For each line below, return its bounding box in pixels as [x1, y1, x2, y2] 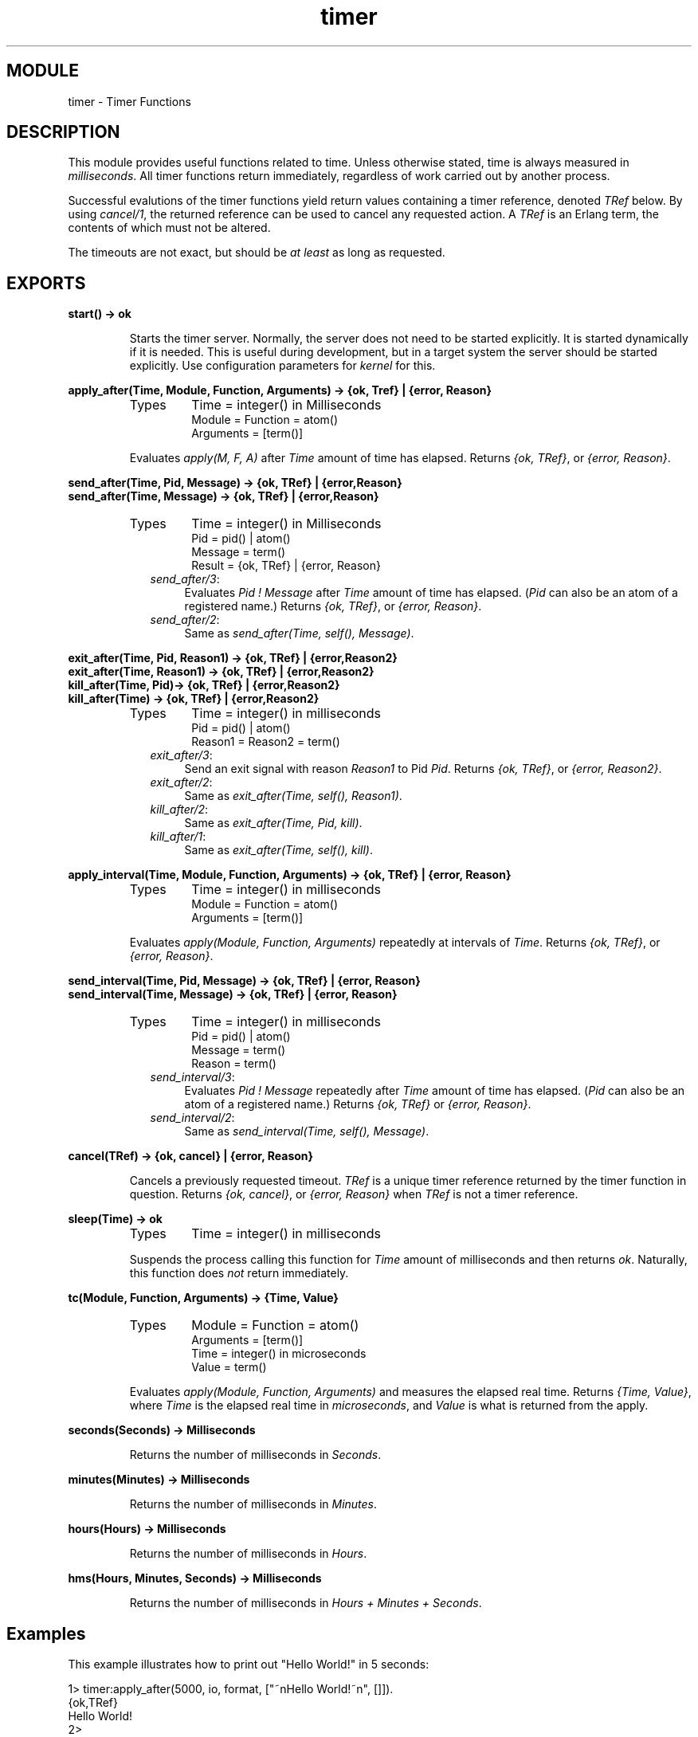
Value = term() [191, 1360, 267, 1374]
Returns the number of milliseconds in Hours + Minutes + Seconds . [129, 1596, 482, 1610]
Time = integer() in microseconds [191, 1347, 367, 1361]
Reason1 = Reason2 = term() [191, 735, 340, 749]
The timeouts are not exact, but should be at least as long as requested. [68, 245, 445, 260]
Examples [6, 1623, 86, 1644]
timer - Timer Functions [68, 94, 191, 108]
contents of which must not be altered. [68, 221, 271, 235]
